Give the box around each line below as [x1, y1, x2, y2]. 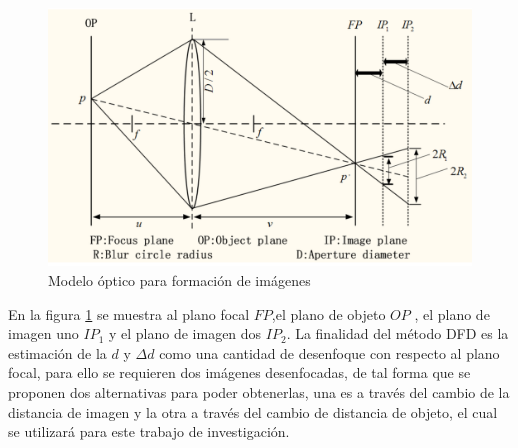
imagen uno [8, 323, 79, 344]
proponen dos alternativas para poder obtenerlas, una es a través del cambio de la [8, 381, 510, 402]
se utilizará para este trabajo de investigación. [8, 421, 290, 442]
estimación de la [8, 342, 107, 363]
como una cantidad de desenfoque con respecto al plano [159, 342, 500, 363]
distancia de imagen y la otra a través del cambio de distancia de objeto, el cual [8, 401, 498, 422]
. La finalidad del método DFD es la [286, 323, 509, 344]
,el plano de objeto [271, 303, 386, 324]
